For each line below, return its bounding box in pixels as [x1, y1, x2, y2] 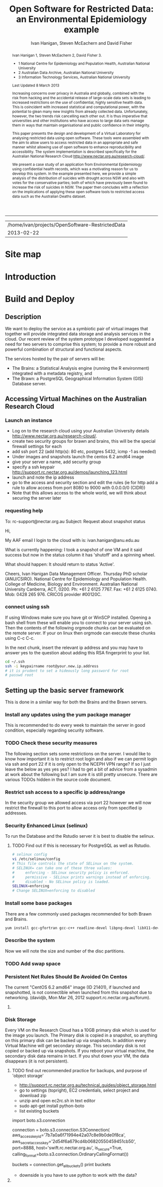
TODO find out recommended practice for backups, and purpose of [12, 1068, 147, 1074]
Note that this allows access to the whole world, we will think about [12, 490, 147, 496]
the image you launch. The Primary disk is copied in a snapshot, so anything [5, 1032, 158, 1038]
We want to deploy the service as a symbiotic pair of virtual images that [5, 325, 148, 331]
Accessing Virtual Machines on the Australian [5, 395, 147, 403]
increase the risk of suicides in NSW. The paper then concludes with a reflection [12, 185, 149, 190]
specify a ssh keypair [12, 464, 55, 470]
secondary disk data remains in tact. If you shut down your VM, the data [5, 1053, 149, 1059]
